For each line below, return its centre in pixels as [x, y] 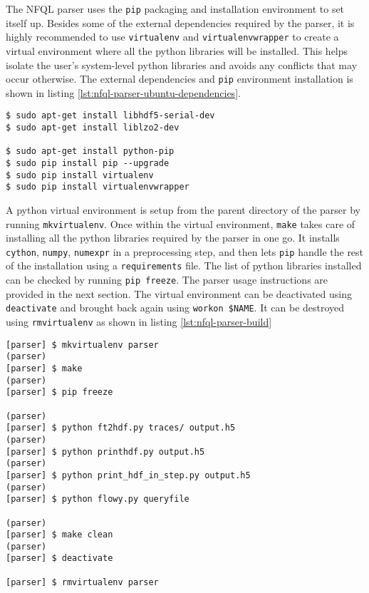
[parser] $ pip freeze [59, 392]
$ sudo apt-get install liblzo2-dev [93, 128]
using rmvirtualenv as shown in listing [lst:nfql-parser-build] [139, 321]
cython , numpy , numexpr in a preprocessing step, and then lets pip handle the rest [185, 251]
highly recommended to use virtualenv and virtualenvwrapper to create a [172, 37]
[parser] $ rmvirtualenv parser [82, 582]
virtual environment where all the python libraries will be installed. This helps [177, 50]
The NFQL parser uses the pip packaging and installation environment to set [175, 9]
